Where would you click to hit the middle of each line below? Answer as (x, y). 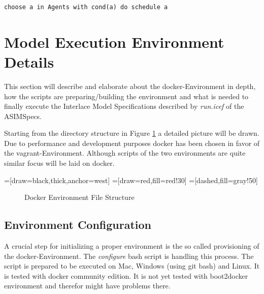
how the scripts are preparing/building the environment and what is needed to (126, 96)
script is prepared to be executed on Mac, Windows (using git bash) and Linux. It (132, 266)
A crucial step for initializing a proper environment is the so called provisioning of (132, 246)
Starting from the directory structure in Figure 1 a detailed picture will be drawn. (132, 133)
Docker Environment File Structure (79, 197)
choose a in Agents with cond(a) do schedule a (86, 7)
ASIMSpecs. (23, 116)
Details (29, 61)
